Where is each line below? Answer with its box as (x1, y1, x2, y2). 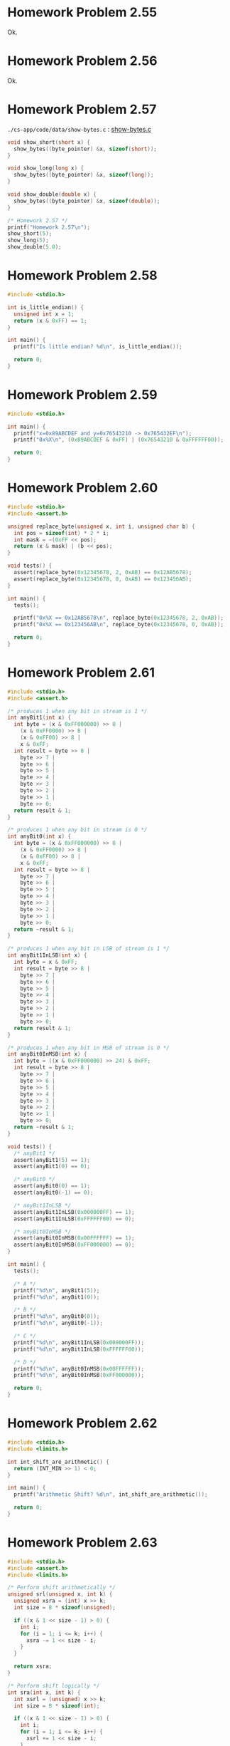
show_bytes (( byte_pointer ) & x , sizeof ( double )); (13, 197, 160, 204)
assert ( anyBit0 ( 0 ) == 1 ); (13, 1183, 91, 1190)
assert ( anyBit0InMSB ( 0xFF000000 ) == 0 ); (13, 1241, 135, 1249)
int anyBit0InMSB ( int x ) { (7, 1051, 87, 1058)
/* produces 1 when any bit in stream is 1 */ (7, 707, 148, 714)
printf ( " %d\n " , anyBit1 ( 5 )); (13, 1287, 100, 1294)
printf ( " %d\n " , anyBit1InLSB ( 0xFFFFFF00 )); (13, 1346, 144, 1353)
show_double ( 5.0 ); (7, 244, 62, 251)
